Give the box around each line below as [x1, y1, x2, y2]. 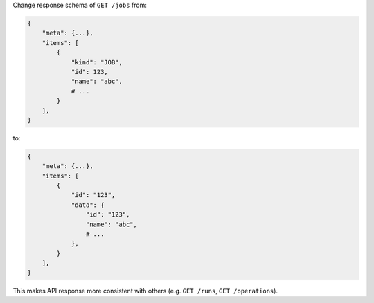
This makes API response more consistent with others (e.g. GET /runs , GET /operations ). [12, 286, 278, 295]
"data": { [71, 201, 105, 209]
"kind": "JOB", [71, 58, 123, 66]
